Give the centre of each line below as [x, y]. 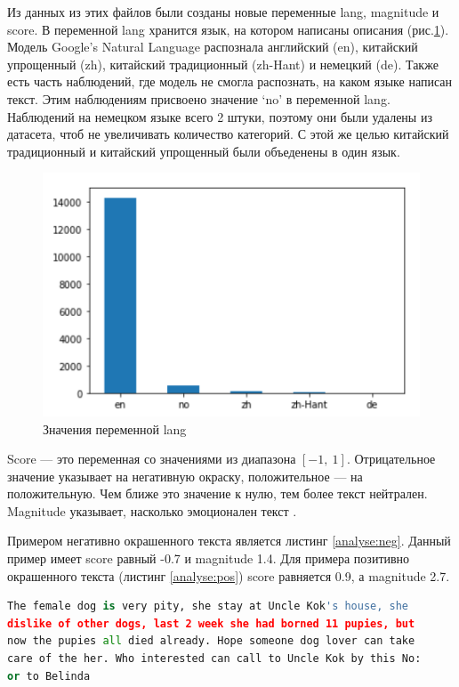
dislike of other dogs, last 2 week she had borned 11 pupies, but [211, 623]
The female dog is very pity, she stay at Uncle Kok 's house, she [208, 606]
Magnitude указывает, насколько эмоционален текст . [152, 510]
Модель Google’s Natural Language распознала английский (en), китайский [213, 47]
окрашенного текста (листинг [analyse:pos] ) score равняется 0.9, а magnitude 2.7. [229, 575]
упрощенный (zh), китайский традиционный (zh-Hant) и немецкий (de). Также [223, 64]
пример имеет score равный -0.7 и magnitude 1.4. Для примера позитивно [209, 558]
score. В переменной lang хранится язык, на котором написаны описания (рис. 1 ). [228, 29]
